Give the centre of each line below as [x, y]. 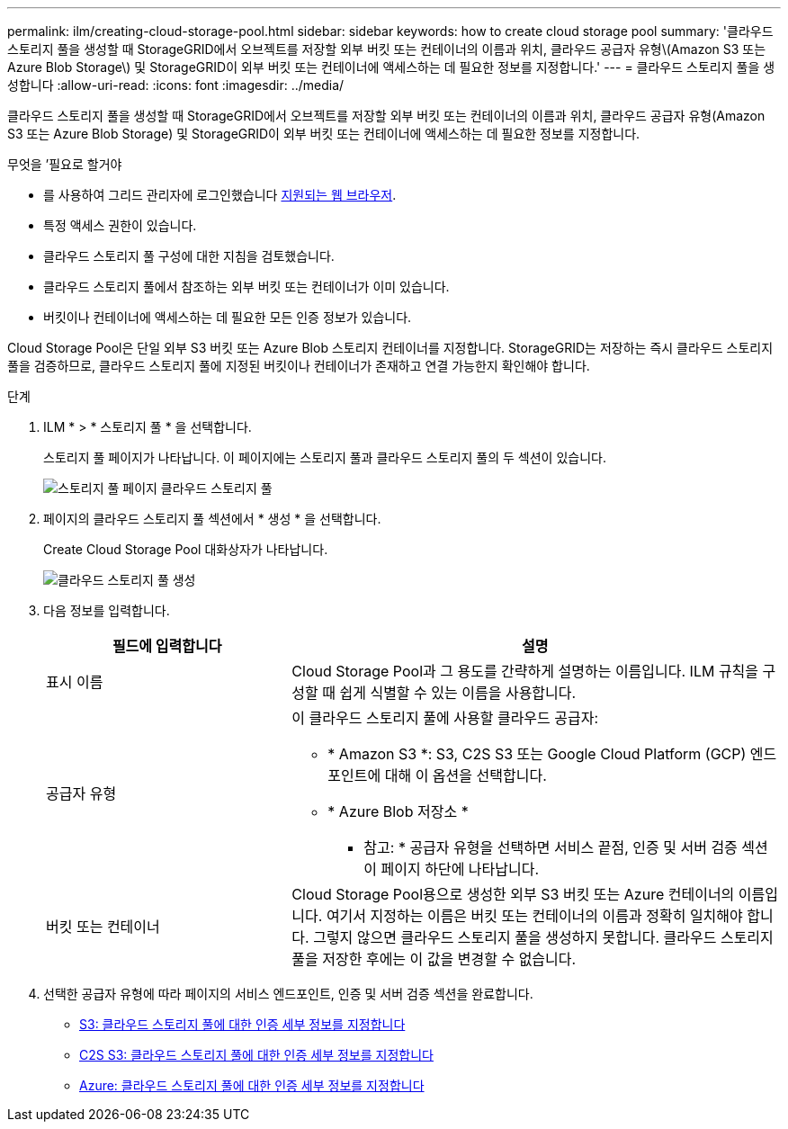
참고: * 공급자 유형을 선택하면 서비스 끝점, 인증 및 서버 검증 [551, 847]
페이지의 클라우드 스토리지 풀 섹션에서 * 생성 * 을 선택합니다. [212, 519]
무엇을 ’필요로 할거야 [65, 164]
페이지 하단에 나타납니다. [460, 869]
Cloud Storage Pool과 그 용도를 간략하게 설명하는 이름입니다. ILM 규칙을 [525, 671]
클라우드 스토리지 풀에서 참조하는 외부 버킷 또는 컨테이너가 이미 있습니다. [246, 287]
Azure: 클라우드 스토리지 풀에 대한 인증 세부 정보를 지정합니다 [252, 1085]
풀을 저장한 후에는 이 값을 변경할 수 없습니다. [434, 959]
